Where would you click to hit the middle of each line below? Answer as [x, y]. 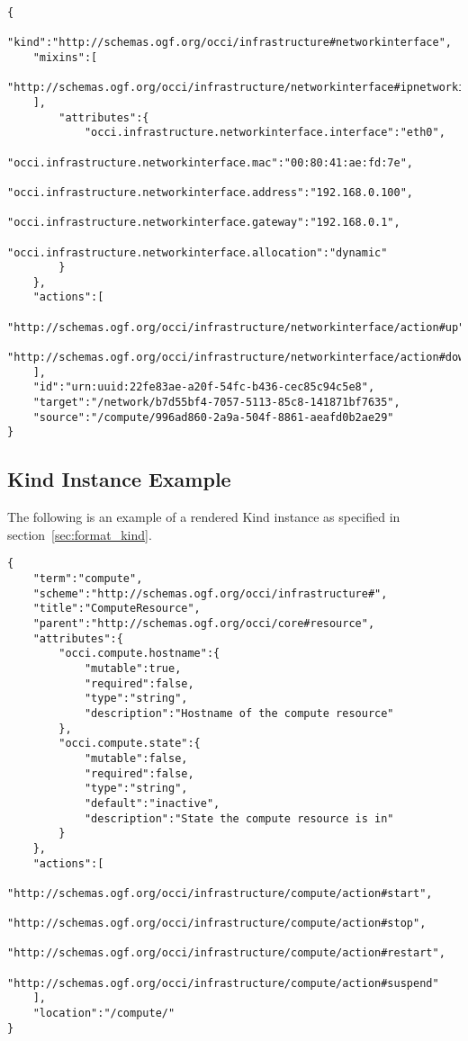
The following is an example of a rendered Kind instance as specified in [204, 517]
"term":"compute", [88, 579]
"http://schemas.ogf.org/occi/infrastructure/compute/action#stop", [217, 924]
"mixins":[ [65, 57]
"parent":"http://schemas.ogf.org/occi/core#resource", [204, 624]
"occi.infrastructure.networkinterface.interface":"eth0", [265, 133]
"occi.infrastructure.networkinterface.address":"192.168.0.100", [211, 192]
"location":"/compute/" [104, 1014]
